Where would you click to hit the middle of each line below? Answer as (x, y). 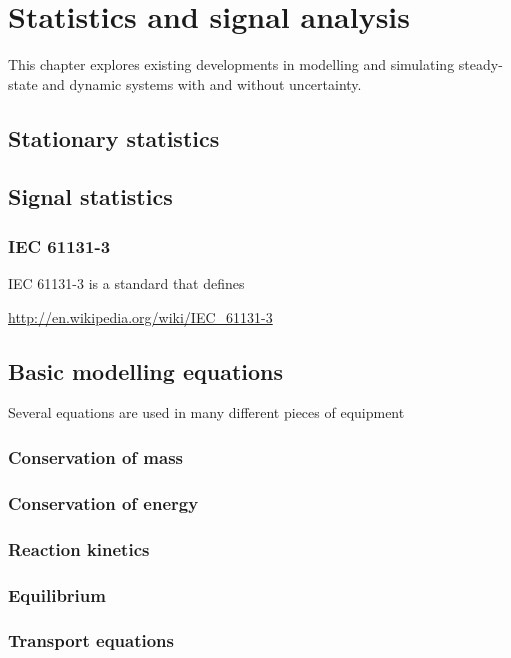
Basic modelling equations (145, 370)
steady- (480, 64)
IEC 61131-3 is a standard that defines (126, 283)
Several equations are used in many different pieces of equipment (206, 412)
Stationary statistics (114, 137)
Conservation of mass (96, 457)
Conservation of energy (103, 502)
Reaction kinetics (79, 548)
